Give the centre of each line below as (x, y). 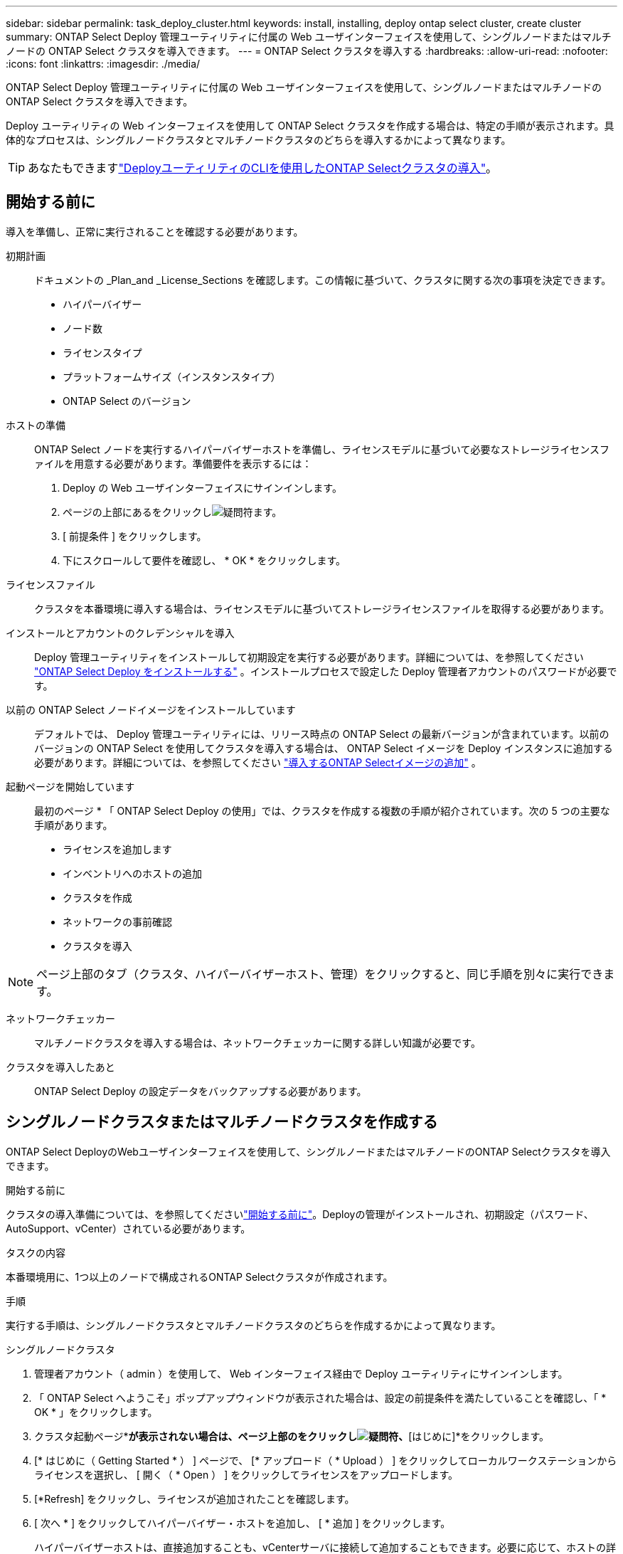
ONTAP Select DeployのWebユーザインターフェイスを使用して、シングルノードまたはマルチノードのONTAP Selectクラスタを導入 (308, 1151)
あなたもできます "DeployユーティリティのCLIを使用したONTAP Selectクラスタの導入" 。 (263, 168)
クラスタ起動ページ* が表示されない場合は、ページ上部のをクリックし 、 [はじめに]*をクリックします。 (292, 1436)
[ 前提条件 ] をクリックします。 (135, 536)
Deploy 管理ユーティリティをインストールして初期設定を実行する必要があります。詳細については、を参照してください (309, 657)
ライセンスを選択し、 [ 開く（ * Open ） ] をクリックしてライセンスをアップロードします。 (246, 1474)
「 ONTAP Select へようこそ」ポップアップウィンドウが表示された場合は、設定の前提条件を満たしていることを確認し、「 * (320, 1397)
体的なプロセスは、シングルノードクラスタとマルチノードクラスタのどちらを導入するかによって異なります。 (259, 140)
